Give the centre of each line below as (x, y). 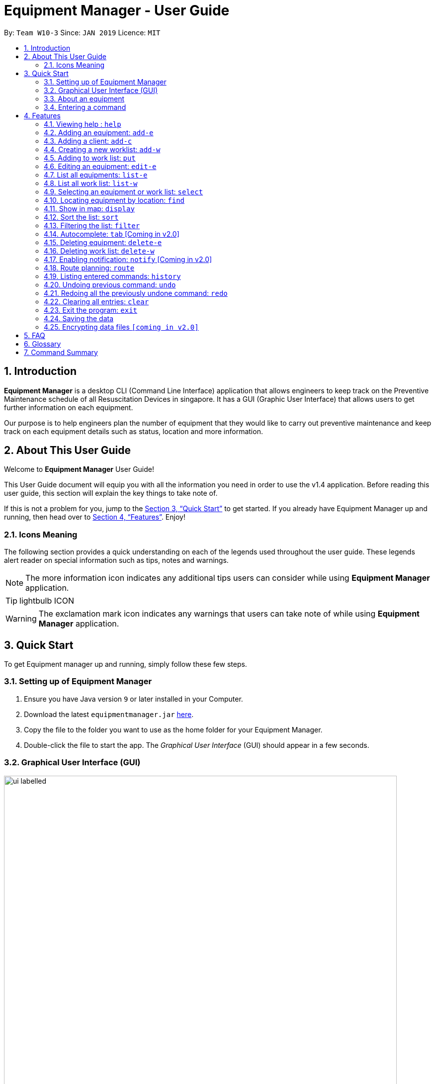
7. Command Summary (61, 352)
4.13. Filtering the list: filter (92, 225)
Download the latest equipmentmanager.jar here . (109, 714)
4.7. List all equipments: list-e (96, 175)
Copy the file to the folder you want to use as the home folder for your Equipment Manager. (173, 729)
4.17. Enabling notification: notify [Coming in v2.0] (128, 259)
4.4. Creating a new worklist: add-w (102, 149)
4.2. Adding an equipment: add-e (99, 132)
